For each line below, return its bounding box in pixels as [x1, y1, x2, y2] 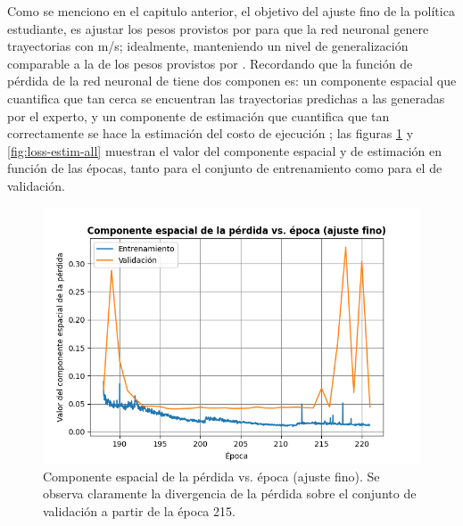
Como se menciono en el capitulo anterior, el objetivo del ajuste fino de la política [7, 2, 455, 20]
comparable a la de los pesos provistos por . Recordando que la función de [7, 53, 413, 72]
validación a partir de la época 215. [43, 501, 236, 520]
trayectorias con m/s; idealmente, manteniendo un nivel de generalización [7, 37, 409, 55]
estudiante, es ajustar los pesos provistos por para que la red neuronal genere [7, 19, 429, 37]
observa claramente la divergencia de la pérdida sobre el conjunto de [43, 484, 417, 503]
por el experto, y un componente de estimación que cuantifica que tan [7, 106, 390, 125]
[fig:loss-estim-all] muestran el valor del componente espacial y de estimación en [7, 141, 442, 160]
